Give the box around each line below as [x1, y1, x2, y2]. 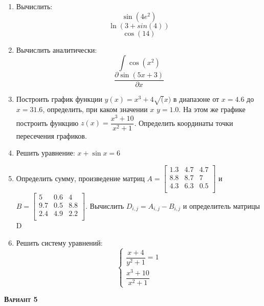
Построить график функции [16, 94, 102, 104]
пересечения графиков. [16, 130, 87, 141]
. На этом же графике [179, 104, 246, 115]
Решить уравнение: [16, 147, 75, 158]
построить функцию [16, 117, 79, 128]
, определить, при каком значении [42, 104, 148, 115]
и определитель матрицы [183, 200, 260, 211]
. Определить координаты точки [134, 117, 233, 128]
